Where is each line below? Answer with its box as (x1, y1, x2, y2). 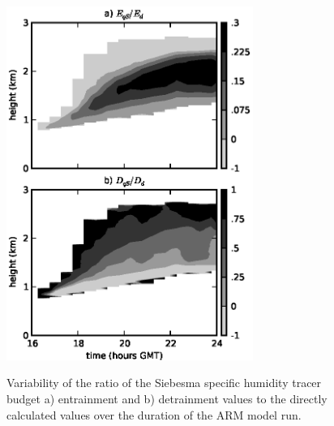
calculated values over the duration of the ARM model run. (6, 406, 302, 423)
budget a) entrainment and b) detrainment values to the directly (6, 390, 328, 407)
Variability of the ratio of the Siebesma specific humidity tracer (6, 374, 322, 391)
